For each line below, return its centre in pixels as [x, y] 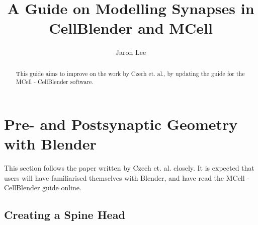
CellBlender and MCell [131, 28]
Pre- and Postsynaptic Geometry [121, 124]
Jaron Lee [131, 52]
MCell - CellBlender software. [55, 82]
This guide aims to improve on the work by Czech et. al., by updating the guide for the [130, 73]
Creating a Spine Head [65, 215]
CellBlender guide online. [43, 188]
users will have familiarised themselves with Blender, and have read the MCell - [127, 177]
